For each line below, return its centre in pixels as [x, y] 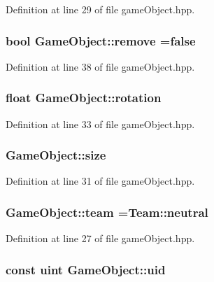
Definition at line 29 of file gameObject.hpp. [100, 9]
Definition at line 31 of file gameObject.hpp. [100, 181]
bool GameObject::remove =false [101, 40]
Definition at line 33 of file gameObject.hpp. [100, 124]
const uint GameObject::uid [86, 269]
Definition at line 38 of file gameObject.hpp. [100, 66]
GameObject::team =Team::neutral [107, 212]
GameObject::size [56, 155]
